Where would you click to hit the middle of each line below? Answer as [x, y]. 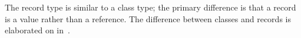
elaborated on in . [37, 30]
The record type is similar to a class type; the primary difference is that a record [150, 7]
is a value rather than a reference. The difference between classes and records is [148, 18]
